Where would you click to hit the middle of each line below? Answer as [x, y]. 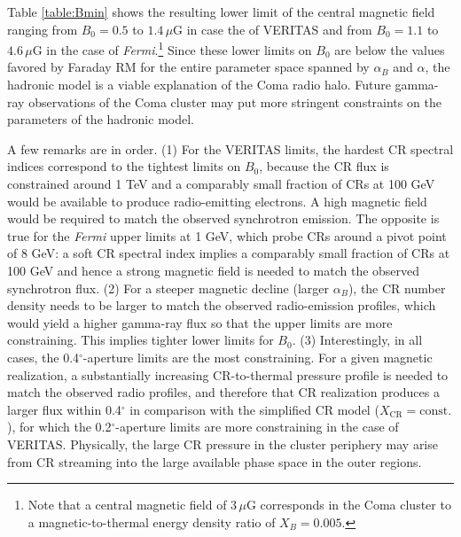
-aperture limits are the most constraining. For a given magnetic [258, 357]
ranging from [43, 29]
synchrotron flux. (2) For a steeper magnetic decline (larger [168, 288]
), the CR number [397, 288]
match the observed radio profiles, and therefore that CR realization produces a [223, 392]
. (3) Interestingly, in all [357, 340]
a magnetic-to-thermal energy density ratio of [152, 521]
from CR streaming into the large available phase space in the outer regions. [215, 461]
